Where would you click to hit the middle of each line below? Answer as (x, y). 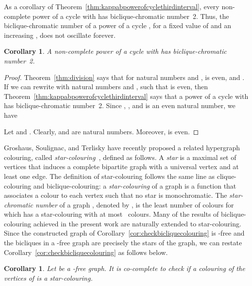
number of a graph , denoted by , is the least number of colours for (134, 204)
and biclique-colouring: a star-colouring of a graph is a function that (135, 185)
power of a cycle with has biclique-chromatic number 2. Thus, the (131, 16)
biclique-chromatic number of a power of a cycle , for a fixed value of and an (118, 25)
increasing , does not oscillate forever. (60, 35)
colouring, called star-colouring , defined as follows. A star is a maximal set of (120, 157)
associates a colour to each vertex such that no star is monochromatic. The (116, 195)
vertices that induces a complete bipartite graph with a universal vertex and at (121, 167)
